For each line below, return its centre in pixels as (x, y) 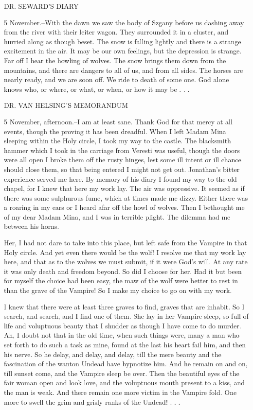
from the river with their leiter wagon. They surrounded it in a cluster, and (116, 32)
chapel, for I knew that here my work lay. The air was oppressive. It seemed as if (124, 188)
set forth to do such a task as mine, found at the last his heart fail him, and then (125, 344)
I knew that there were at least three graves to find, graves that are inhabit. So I (124, 306)
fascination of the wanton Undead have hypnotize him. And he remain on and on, (126, 364)
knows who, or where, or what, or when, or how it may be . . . (97, 89)
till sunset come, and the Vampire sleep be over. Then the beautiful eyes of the (122, 373)
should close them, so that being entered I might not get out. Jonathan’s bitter (122, 169)
